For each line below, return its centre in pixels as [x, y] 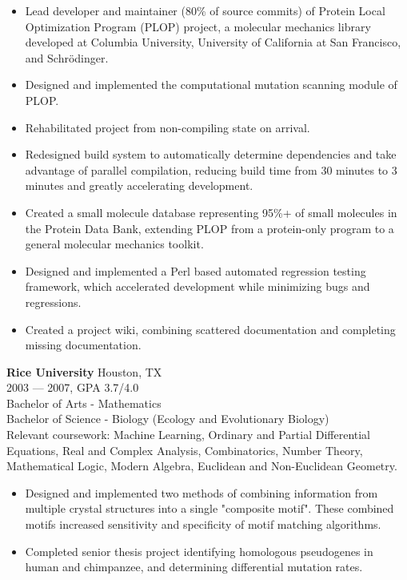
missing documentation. [83, 345]
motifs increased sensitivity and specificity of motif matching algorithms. [203, 524]
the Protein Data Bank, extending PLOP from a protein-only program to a [209, 228]
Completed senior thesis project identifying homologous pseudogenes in [199, 551]
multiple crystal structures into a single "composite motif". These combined [209, 508]
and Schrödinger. [67, 57]
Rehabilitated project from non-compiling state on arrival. [168, 127]
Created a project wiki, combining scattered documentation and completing [210, 329]
